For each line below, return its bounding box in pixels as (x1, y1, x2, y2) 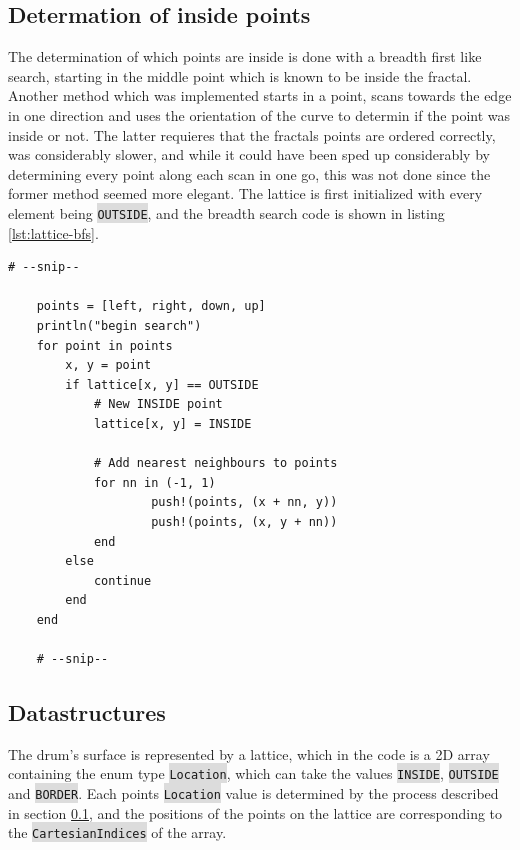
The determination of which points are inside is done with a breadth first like (8, 46, 482, 67)
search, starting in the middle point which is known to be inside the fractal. (8, 65, 472, 86)
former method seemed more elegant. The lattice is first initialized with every (8, 183, 483, 204)
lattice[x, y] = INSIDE (93, 416, 252, 431)
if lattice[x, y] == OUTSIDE (65, 377, 259, 392)
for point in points (36, 338, 173, 353)
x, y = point (65, 358, 152, 373)
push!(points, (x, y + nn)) (151, 514, 338, 529)
